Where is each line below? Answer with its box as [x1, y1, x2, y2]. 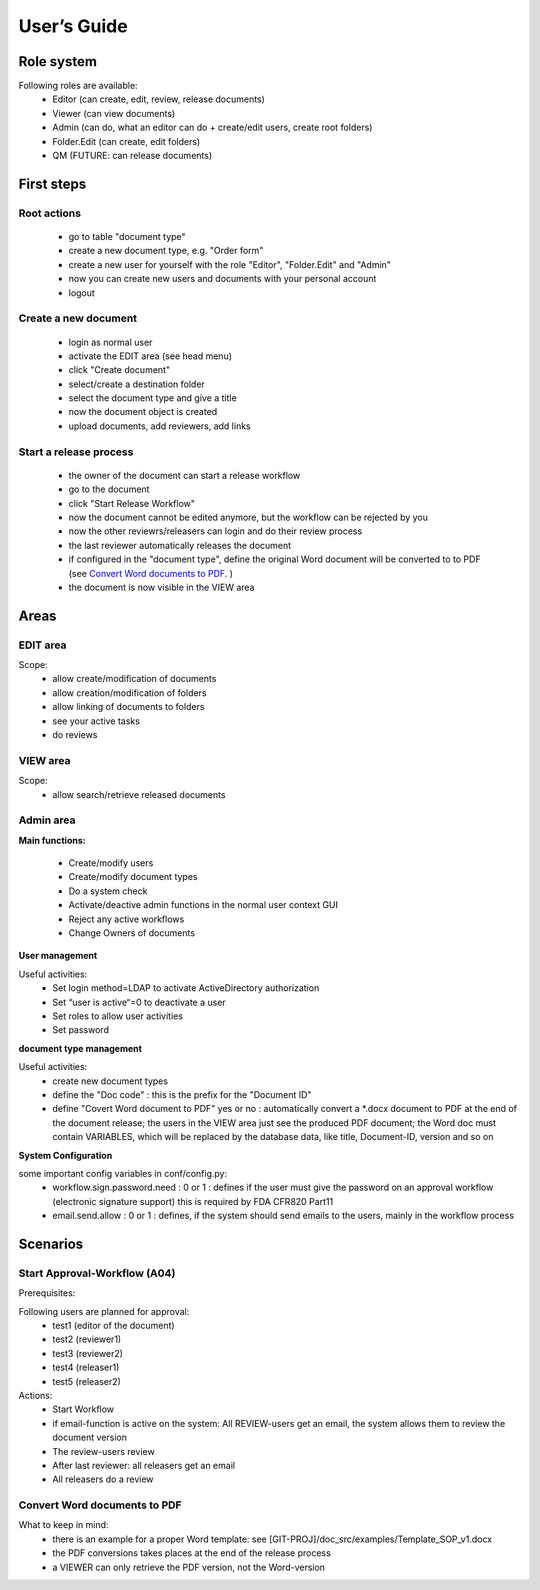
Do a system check [68, 885, 148, 897]
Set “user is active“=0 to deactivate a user [52, 996, 227, 1008]
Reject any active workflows [68, 913, 185, 925]
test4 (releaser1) [52, 1361, 120, 1374]
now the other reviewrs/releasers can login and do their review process [68, 525, 363, 537]
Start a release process [18, 445, 134, 459]
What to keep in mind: [18, 1519, 109, 1531]
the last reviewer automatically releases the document [68, 539, 292, 551]
